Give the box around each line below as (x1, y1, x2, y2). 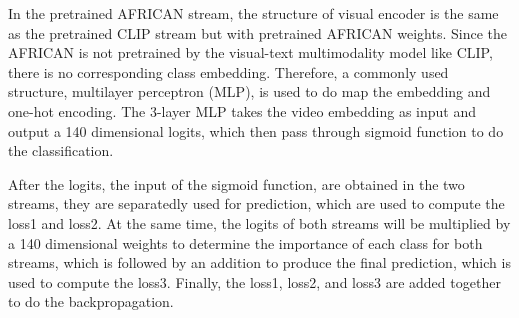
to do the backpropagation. (8, 291, 174, 312)
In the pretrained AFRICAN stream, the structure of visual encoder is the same (8, 3, 499, 23)
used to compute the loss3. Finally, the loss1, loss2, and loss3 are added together (8, 271, 501, 292)
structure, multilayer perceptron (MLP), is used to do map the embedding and (8, 81, 491, 102)
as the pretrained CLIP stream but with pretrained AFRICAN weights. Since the (8, 22, 507, 43)
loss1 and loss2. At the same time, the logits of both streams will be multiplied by (8, 212, 511, 233)
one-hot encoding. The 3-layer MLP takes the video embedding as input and (8, 100, 477, 121)
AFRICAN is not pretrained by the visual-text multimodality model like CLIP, (8, 42, 493, 63)
